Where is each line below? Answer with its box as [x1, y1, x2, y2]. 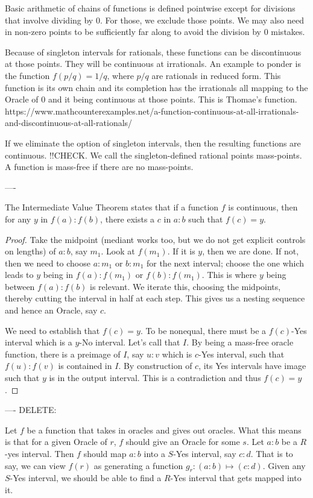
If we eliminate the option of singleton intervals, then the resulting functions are [5, 136, 301, 149]
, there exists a [100, 212, 155, 225]
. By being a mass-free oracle [186, 336, 294, 348]
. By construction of [118, 359, 192, 372]
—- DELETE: [5, 403, 57, 416]
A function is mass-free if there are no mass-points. [5, 160, 194, 173]
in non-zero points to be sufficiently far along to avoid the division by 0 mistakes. [5, 25, 305, 38]
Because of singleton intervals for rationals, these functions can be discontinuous [5, 45, 302, 58]
